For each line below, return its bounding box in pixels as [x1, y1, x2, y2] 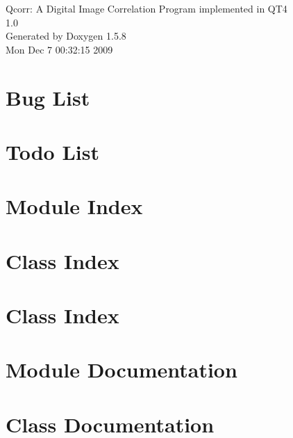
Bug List [6, 83, 90, 111]
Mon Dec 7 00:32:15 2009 [6, 42, 113, 56]
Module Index [6, 192, 143, 220]
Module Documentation [6, 355, 237, 384]
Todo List [6, 137, 99, 165]
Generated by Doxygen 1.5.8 [6, 29, 126, 43]
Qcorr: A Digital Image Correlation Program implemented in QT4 [6, 1, 287, 15]
